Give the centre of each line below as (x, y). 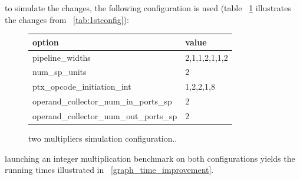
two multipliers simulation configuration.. (103, 138)
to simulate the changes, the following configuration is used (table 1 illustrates (148, 8)
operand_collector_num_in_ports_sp (102, 101)
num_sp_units (60, 72)
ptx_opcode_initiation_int (82, 86)
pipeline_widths (62, 57)
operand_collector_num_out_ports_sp (105, 115)
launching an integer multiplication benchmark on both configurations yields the (150, 158)
